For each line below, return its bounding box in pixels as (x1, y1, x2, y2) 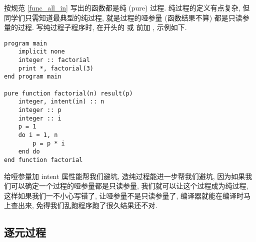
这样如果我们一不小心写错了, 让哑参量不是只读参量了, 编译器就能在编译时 (4, 190, 244, 200)
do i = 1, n (18, 131, 58, 138)
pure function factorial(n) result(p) (4, 89, 133, 97)
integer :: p (18, 106, 61, 114)
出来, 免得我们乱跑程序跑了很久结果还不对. (17, 200, 157, 210)
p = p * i (32, 139, 65, 147)
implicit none (18, 48, 65, 55)
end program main (4, 73, 61, 80)
